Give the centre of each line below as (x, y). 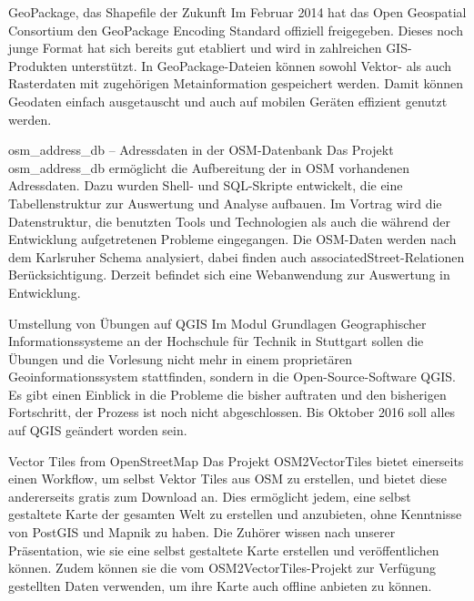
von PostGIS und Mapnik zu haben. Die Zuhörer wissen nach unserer (202, 532)
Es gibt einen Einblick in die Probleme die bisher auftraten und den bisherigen (227, 394)
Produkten (38, 65)
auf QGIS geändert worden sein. (98, 430)
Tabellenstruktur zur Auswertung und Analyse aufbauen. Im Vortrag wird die (225, 203)
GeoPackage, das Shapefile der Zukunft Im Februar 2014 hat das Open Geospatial (237, 12)
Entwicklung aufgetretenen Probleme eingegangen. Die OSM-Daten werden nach (232, 239)
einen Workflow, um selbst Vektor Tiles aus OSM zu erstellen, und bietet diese (228, 479)
